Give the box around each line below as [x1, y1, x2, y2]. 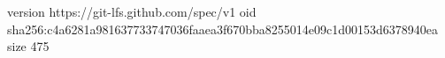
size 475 [7, 37, 50, 55]
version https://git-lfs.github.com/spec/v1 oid [7, 3, 257, 20]
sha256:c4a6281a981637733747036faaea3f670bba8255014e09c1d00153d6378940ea [7, 19, 438, 38]
